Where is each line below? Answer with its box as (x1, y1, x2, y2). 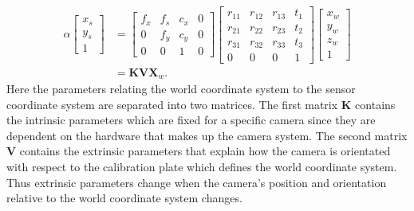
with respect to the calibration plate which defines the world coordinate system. (6, 158, 397, 174)
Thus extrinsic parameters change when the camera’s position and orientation (6, 174, 387, 190)
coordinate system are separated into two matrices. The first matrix (6, 96, 338, 112)
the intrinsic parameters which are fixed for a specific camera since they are (6, 111, 376, 128)
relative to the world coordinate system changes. (6, 190, 242, 206)
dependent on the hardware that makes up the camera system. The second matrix (6, 127, 408, 143)
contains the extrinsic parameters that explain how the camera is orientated (19, 143, 391, 159)
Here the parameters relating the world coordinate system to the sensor (6, 80, 356, 97)
